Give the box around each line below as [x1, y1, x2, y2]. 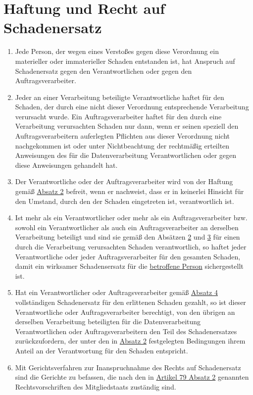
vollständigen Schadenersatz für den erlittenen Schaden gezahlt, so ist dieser [15, 296, 246, 307]
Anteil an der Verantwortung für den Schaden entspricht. [15, 345, 188, 355]
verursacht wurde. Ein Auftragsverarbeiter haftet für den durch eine [15, 111, 222, 121]
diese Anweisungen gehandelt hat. [15, 159, 118, 170]
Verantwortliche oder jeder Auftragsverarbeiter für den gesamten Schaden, [15, 251, 241, 261]
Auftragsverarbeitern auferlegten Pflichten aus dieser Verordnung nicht [15, 131, 230, 141]
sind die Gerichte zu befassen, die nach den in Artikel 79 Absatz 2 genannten [15, 372, 249, 382]
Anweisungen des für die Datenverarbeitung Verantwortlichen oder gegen [15, 150, 237, 160]
